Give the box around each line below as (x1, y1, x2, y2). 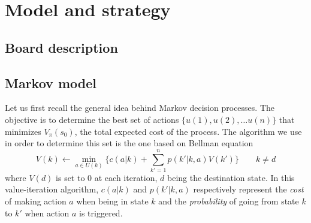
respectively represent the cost (193, 183, 304, 195)
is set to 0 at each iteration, (56, 171, 158, 183)
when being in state (76, 195, 149, 207)
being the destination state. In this (167, 171, 295, 183)
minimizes (5, 125, 41, 137)
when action (25, 206, 70, 219)
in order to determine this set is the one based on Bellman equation (5, 137, 253, 149)
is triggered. (79, 206, 123, 219)
